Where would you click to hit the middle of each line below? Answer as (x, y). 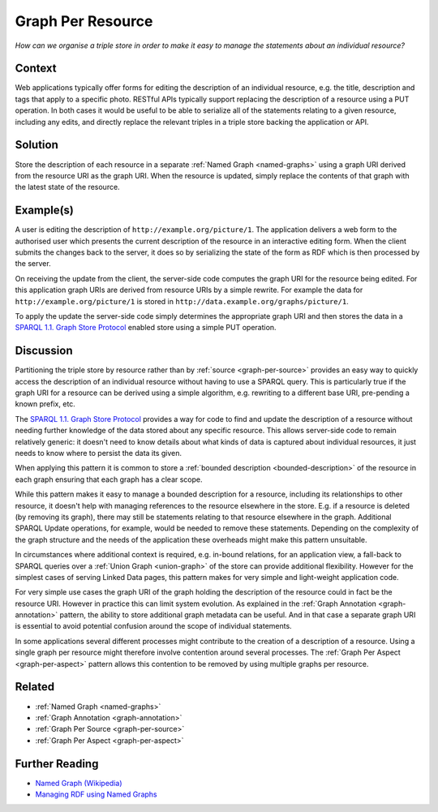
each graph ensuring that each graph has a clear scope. (109, 479)
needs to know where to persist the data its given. (99, 453)
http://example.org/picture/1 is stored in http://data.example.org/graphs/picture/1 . (182, 301)
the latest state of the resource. (68, 187)
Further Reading (57, 764)
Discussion (44, 351)
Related (35, 687)
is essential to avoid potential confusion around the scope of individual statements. (153, 626)
